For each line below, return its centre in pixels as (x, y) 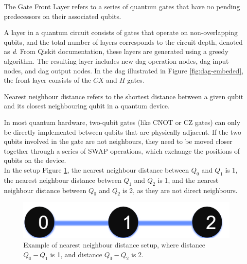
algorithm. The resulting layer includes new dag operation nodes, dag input (116, 61)
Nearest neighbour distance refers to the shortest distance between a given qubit (124, 96)
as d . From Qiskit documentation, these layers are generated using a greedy (116, 51)
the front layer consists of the (48, 80)
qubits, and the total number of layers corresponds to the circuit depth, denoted (123, 42)
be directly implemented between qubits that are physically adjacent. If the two (123, 132)
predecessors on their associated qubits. (62, 16)
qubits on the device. (35, 160)
